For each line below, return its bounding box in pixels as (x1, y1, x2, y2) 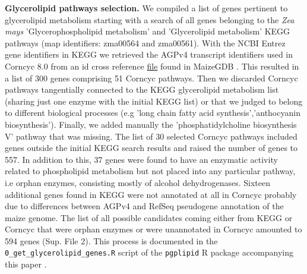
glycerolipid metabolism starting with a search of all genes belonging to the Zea (5, 13, 295, 26)
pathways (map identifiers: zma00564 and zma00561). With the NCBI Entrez (5, 36, 286, 49)
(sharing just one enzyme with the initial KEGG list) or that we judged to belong (5, 95, 303, 107)
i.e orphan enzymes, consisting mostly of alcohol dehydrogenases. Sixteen (5, 176, 270, 188)
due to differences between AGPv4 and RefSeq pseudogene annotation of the (5, 200, 284, 212)
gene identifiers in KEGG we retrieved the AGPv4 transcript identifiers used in (5, 48, 293, 61)
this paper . (5, 258, 47, 270)
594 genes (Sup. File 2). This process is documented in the (5, 234, 218, 247)
